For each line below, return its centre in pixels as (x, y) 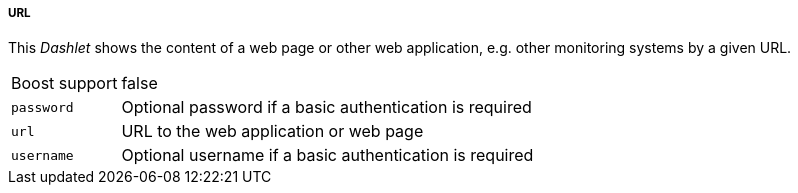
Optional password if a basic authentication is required (326, 107)
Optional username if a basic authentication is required (327, 155)
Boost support (64, 83)
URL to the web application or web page (272, 131)
